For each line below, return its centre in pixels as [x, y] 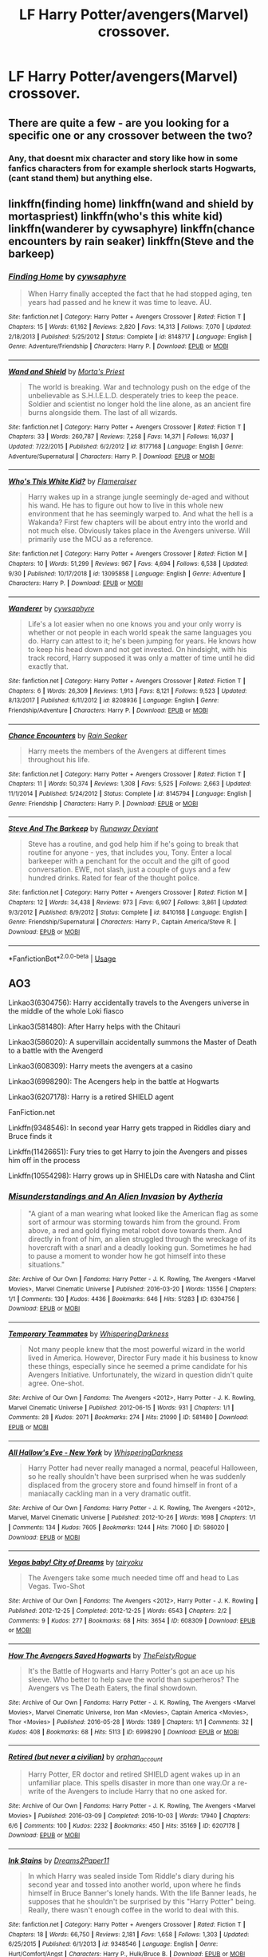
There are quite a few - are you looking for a [119, 123]
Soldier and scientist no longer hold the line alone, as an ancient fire [139, 404]
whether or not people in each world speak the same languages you [140, 633]
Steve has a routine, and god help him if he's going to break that [133, 844]
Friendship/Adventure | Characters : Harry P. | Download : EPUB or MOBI [108, 711]
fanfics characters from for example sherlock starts [110, 168]
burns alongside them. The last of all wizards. [102, 412]
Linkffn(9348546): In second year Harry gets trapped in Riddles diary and [130, 1128]
